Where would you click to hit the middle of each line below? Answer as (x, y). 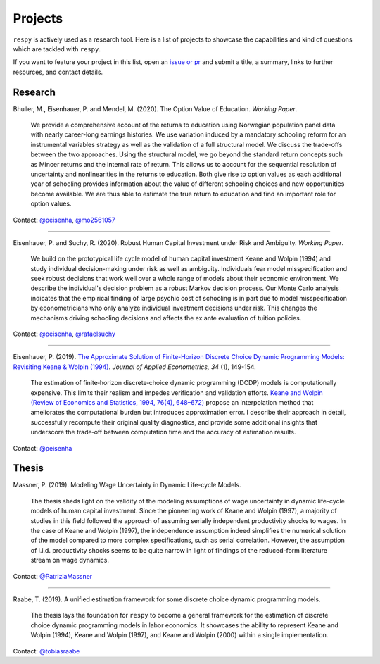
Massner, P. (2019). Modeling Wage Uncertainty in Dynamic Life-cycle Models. (127, 485)
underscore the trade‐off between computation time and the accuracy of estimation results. (163, 432)
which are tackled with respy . (57, 49)
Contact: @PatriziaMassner (53, 576)
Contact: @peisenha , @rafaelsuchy (64, 334)
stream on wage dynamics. (70, 560)
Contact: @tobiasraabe (46, 651)
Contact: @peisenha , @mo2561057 (64, 220)
